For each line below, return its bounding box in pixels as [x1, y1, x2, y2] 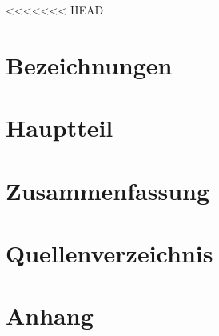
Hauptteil [6, 111, 113, 144]
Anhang [6, 299, 94, 332]
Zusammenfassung [6, 174, 210, 206]
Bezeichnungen [6, 48, 173, 81]
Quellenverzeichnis [6, 236, 213, 269]
